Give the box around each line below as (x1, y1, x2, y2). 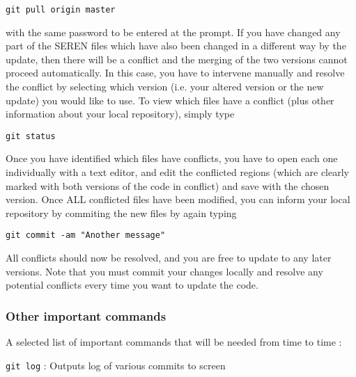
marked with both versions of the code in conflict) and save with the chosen (6, 178, 330, 193)
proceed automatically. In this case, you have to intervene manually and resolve (6, 65, 345, 80)
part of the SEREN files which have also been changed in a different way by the (6, 38, 346, 53)
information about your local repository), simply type (6, 106, 235, 121)
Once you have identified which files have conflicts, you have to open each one (6, 151, 338, 166)
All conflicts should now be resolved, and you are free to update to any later (6, 250, 332, 265)
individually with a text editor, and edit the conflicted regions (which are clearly (6, 165, 349, 179)
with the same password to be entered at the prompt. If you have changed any (6, 24, 341, 39)
